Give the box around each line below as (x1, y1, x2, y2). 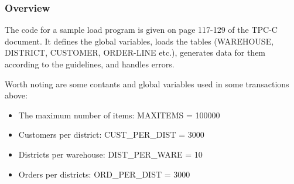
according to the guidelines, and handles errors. (5, 58, 175, 70)
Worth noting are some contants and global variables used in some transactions (5, 77, 289, 90)
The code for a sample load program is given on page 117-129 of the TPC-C (5, 23, 278, 36)
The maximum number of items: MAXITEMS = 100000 (18, 108, 220, 121)
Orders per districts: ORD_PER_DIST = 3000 (18, 168, 190, 180)
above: (5, 89, 28, 101)
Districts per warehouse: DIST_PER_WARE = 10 (18, 148, 203, 160)
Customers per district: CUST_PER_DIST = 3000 (18, 128, 204, 141)
